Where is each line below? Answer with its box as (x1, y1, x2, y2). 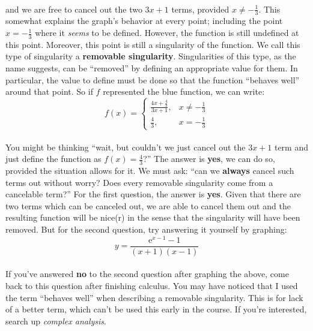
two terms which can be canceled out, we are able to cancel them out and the (5, 199, 291, 212)
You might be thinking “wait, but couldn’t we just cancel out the (5, 140, 246, 153)
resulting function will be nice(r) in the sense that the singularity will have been (5, 211, 300, 224)
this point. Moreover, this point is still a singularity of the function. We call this (5, 38, 300, 50)
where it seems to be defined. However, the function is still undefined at (35, 26, 299, 39)
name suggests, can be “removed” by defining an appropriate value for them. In (5, 62, 298, 74)
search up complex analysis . (5, 314, 106, 327)
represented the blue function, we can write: (103, 85, 265, 98)
